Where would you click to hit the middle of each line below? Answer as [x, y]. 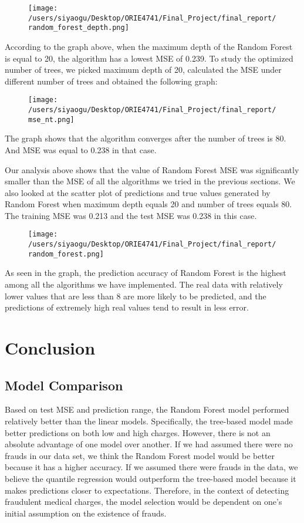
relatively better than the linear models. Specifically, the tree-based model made [149, 421]
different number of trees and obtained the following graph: [111, 81]
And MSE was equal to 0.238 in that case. [81, 149]
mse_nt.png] [51, 119]
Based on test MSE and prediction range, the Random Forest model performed [147, 409]
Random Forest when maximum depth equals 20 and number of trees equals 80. [148, 204]
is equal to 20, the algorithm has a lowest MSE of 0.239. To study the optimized [149, 58]
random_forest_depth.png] [79, 28]
